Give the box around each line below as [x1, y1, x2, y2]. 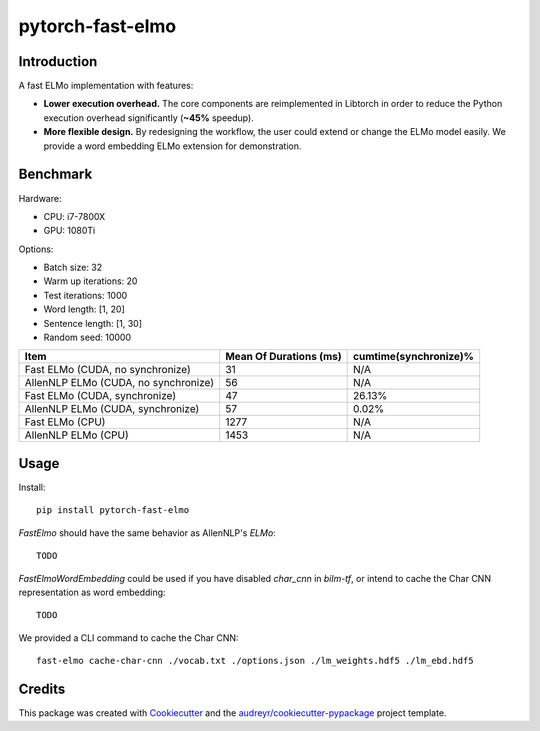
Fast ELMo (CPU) [24, 415, 106, 429]
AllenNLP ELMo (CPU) [24, 428, 129, 442]
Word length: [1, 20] [43, 303, 125, 315]
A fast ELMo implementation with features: [18, 80, 194, 92]
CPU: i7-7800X [43, 210, 106, 222]
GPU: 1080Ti [43, 225, 96, 237]
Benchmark [18, 166, 93, 183]
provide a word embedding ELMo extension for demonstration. [43, 140, 302, 152]
